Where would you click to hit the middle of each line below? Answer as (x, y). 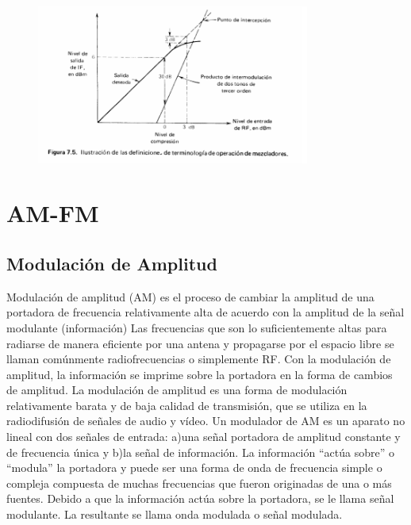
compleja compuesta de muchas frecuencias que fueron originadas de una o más (199, 483)
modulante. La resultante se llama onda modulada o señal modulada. (175, 514)
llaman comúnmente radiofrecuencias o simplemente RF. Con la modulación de (199, 359)
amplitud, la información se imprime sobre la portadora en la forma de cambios (200, 374)
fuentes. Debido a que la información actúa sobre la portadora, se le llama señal (200, 498)
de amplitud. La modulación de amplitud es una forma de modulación (177, 390)
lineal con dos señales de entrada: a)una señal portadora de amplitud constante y (204, 437)
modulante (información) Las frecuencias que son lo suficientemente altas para (197, 327)
